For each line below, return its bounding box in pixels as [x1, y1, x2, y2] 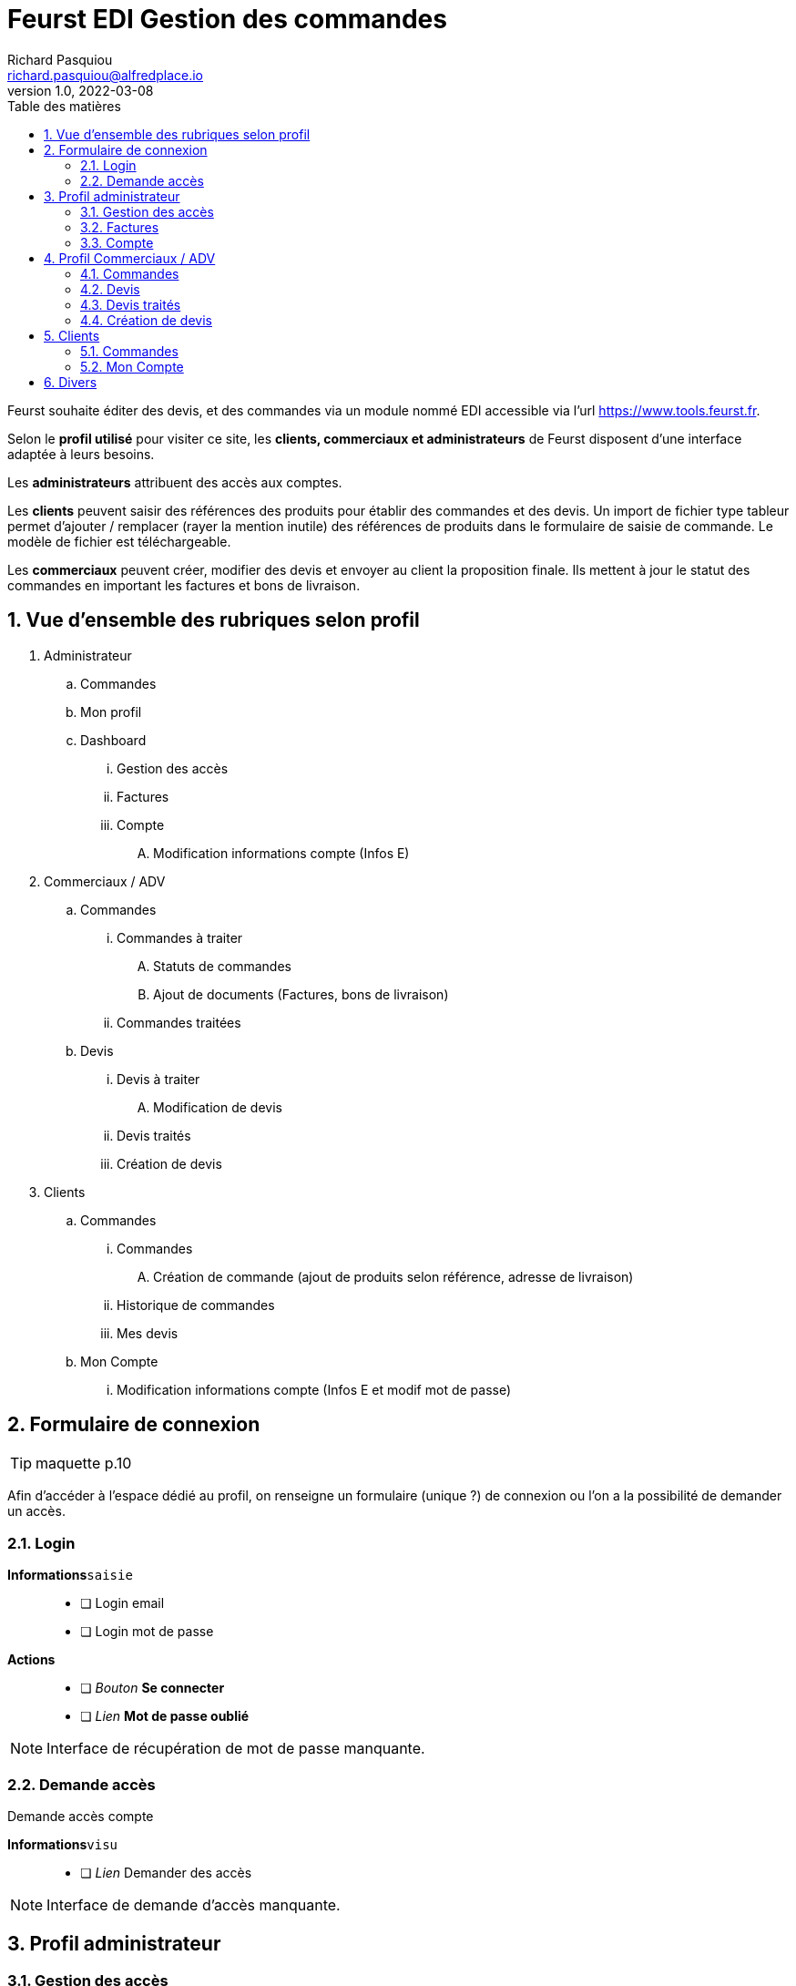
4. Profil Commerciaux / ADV [44, 250, 216, 266]
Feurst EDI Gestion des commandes [7, 4, 447, 35]
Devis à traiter [117, 1070, 200, 1087]
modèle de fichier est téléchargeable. [7, 533, 231, 549]
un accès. [7, 1503, 66, 1520]
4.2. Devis [80, 281, 140, 297]
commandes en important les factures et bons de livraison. [7, 577, 361, 593]
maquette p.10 [36, 1454, 132, 1473]
